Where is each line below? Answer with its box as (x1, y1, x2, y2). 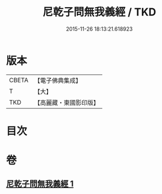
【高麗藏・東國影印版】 (34, 98, 99, 106)
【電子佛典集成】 (34, 76, 82, 85)
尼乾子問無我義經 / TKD (42, 5, 157, 19)
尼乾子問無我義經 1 (6, 179, 74, 189)
